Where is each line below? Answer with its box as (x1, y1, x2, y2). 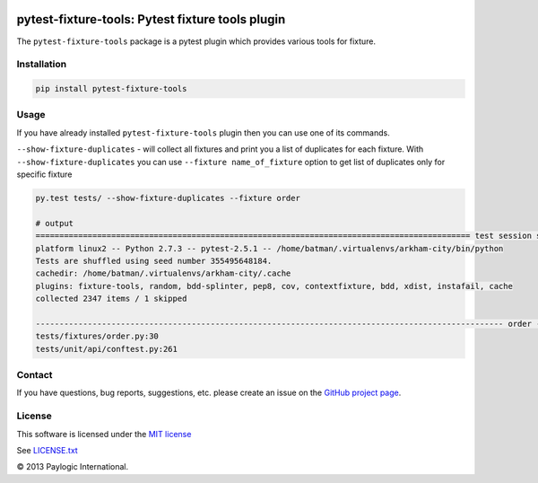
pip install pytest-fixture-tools (35, 83, 187, 94)
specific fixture (16, 169, 73, 180)
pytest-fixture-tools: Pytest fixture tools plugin (16, 12, 286, 27)
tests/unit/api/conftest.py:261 (35, 344, 178, 354)
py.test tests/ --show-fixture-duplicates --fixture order (35, 193, 300, 203)
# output (35, 218, 74, 228)
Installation (16, 58, 67, 71)
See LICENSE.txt (16, 444, 78, 455)
